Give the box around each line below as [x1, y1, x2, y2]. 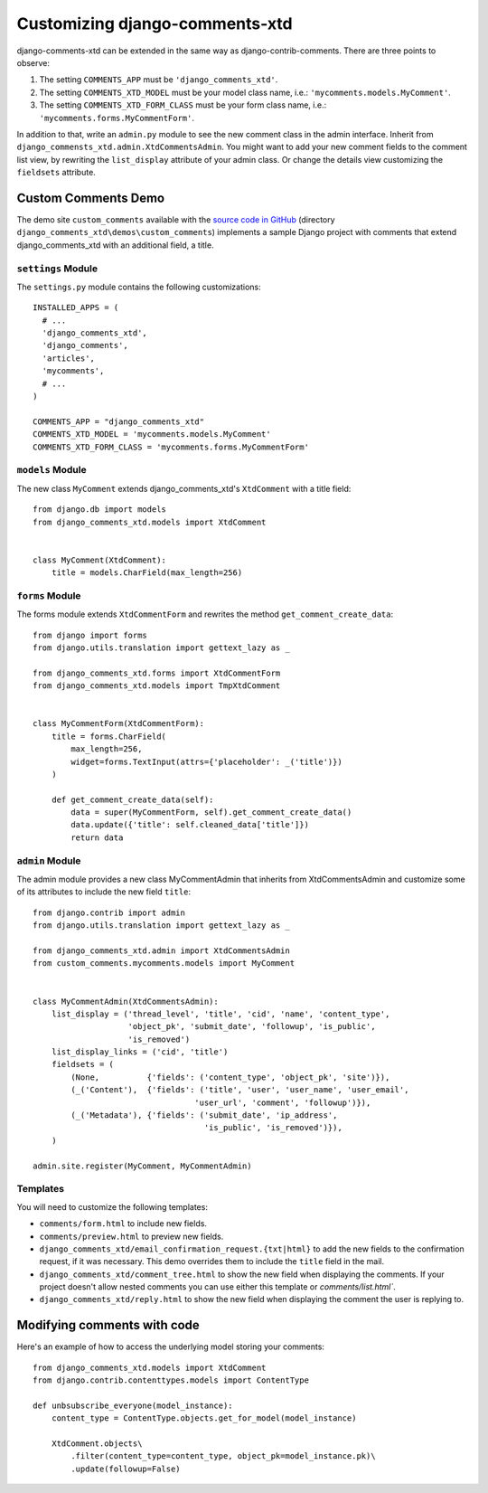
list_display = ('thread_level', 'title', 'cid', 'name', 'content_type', [51, 1008, 390, 1019]
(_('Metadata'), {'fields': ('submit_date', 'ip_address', [70, 1110, 338, 1120]
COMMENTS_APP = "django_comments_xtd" [33, 416, 205, 427]
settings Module [16, 262, 99, 275]
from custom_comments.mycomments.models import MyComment [33, 959, 296, 969]
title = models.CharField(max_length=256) [51, 568, 243, 578]
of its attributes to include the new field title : [16, 886, 192, 897]
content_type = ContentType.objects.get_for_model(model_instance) [51, 1413, 357, 1423]
